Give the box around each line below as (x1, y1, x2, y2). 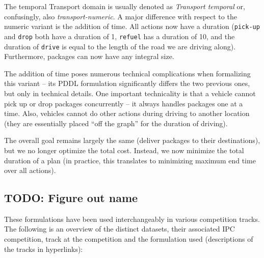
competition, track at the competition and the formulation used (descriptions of (4, 234, 253, 244)
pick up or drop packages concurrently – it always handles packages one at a (4, 98, 243, 108)
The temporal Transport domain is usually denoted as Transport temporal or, (4, 1, 245, 11)
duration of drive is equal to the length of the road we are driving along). (4, 41, 236, 51)
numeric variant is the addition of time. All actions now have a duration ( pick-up (4, 21, 260, 32)
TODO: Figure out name (4, 190, 138, 206)
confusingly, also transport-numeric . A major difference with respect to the (4, 11, 237, 21)
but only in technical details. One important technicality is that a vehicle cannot (4, 88, 256, 98)
